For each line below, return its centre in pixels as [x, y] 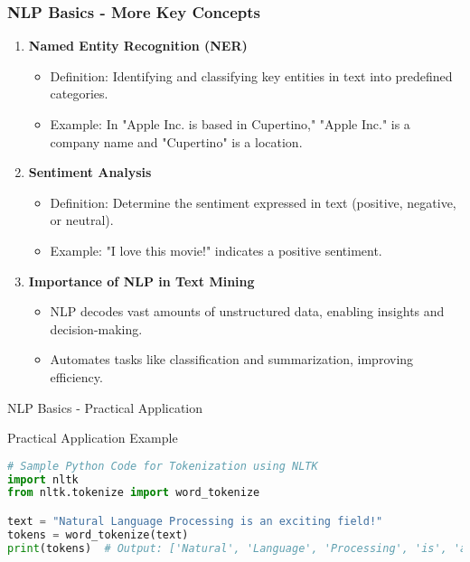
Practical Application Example [93, 438]
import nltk [43, 479]
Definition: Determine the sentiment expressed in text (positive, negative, [253, 202]
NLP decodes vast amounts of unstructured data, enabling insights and [247, 311]
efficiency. [76, 376]
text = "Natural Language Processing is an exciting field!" [195, 521]
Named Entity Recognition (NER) [138, 46]
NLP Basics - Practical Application [105, 407]
